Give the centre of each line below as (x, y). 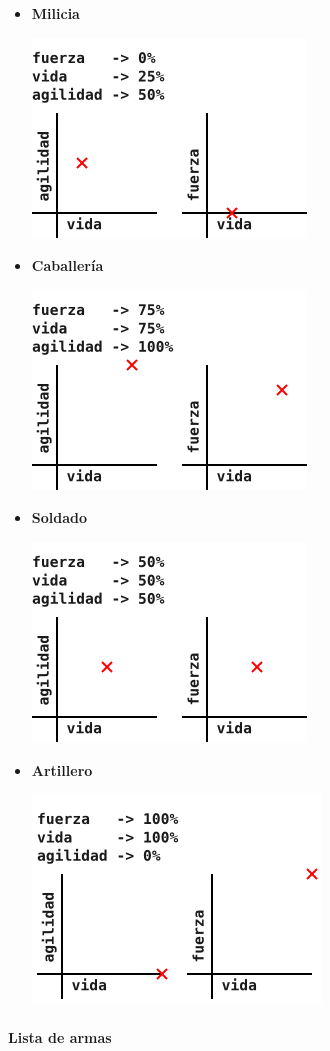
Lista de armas (60, 1037)
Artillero (62, 769)
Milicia (55, 13)
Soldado (59, 517)
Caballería (67, 265)
